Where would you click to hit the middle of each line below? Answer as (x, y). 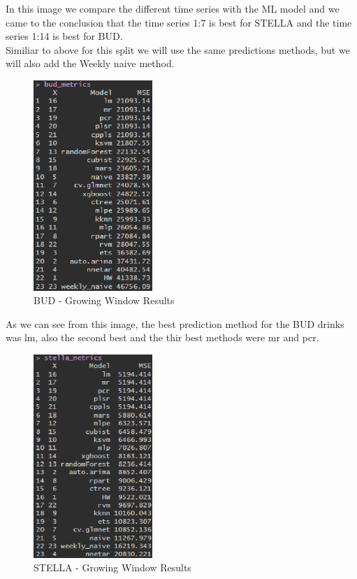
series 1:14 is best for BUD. (64, 36)
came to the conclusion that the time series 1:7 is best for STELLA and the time (179, 22)
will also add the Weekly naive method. (90, 63)
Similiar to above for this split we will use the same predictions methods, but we (178, 49)
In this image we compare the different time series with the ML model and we (173, 8)
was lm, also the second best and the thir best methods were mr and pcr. (162, 337)
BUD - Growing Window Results (104, 300)
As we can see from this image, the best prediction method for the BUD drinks (175, 323)
